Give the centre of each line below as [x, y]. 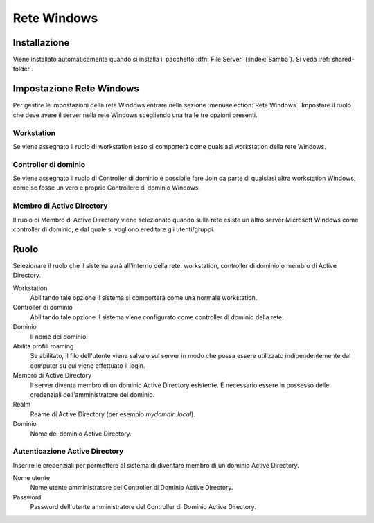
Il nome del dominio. [59, 337]
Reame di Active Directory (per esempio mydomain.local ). [113, 414]
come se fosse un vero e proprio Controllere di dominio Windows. [107, 188]
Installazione [41, 43]
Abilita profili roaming [43, 346]
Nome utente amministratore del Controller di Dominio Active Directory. [132, 488]
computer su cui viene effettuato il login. [88, 365]
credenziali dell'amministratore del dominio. [92, 394]
